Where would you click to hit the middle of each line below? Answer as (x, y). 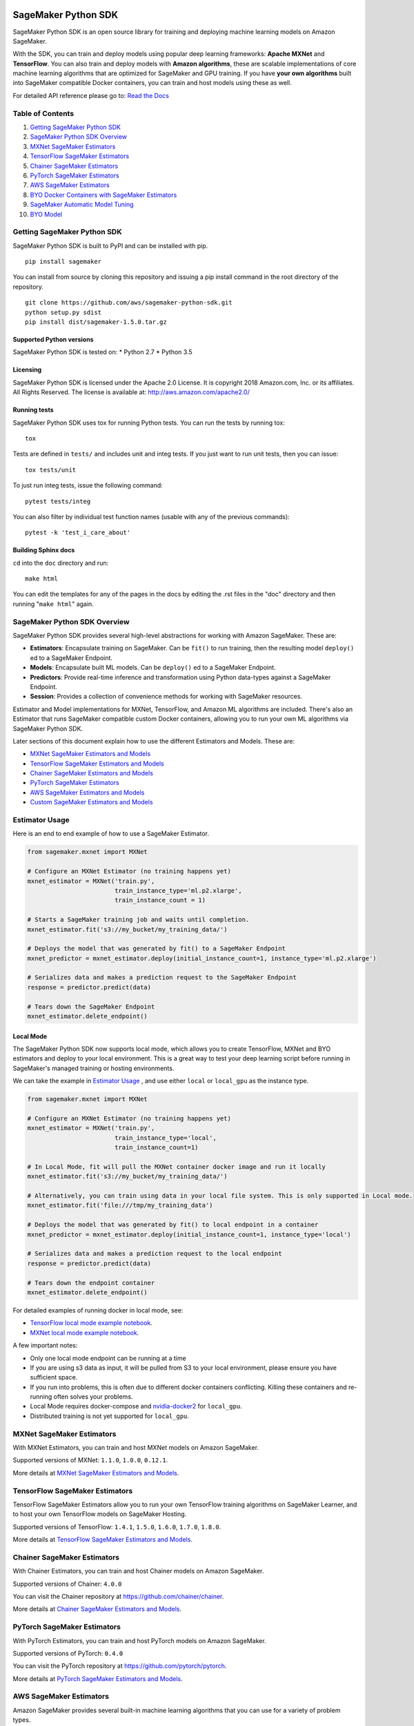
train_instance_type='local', (165, 1138)
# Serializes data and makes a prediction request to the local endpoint (155, 1254)
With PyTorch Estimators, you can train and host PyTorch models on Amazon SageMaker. (139, 1640)
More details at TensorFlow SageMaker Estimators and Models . (103, 1540)
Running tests (33, 410)
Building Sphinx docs (44, 550)
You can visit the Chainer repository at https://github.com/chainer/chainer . (118, 1597)
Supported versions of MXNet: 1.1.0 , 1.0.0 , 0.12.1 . (90, 1460)
